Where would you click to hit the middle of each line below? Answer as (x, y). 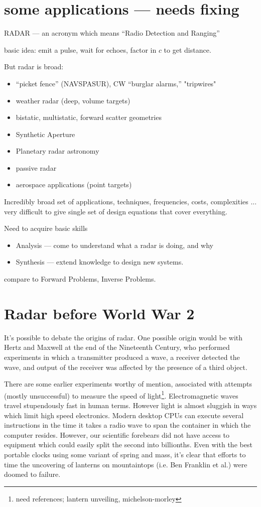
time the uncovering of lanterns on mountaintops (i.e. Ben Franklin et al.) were (126, 464)
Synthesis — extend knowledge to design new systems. (100, 262)
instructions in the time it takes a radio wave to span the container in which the (127, 425)
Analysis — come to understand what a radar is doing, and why (115, 245)
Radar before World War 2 (99, 313)
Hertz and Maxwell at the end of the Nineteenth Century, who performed (117, 347)
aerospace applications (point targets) (74, 184)
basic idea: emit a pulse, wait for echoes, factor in (80, 49)
